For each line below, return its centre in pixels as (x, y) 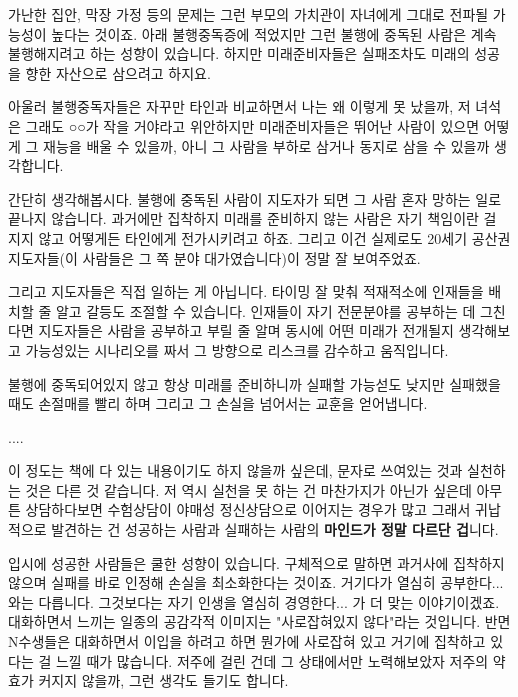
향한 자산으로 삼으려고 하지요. (118, 72)
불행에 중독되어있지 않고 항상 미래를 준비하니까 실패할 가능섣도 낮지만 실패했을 (254, 383)
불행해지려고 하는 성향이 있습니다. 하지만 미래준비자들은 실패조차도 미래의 (239, 53)
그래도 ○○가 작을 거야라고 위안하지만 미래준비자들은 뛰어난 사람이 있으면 (252, 125)
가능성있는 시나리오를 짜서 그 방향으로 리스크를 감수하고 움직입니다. (237, 349)
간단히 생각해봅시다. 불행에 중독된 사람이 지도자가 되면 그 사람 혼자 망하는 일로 (255, 198)
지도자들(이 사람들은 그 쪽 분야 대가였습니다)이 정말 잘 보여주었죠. (214, 257)
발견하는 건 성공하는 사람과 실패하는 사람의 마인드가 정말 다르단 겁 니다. (275, 529)
